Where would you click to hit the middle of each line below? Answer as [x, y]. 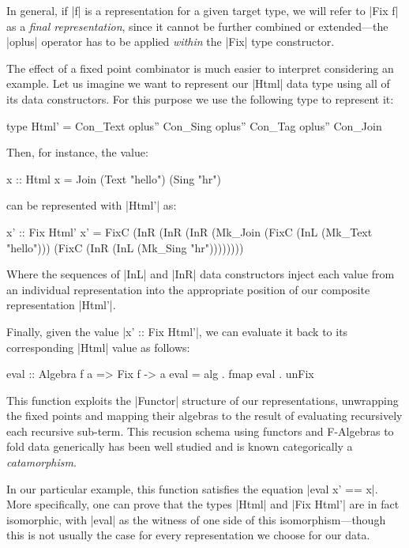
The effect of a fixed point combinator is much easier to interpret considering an [200, 68]
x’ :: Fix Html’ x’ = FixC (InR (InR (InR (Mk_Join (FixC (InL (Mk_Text [189, 231]
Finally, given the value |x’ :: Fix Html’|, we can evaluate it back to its [177, 331]
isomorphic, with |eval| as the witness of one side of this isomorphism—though [196, 519]
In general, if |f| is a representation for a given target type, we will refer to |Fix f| [203, 10]
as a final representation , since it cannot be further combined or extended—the [197, 26]
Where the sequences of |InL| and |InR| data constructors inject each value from [201, 274]
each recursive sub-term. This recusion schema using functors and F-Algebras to [200, 431]
